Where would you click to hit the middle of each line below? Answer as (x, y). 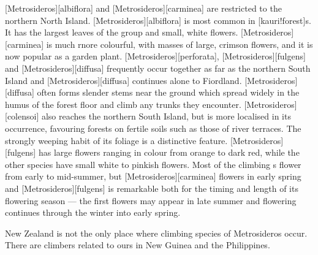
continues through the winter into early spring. (93, 212)
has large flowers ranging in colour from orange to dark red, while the (169, 152)
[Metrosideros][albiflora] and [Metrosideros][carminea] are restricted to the (143, 8)
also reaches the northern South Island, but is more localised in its (166, 116)
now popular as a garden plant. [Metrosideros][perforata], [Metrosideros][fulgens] (155, 56)
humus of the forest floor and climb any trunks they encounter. (123, 104)
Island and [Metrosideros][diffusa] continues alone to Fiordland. (123, 80)
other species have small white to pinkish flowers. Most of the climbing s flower (153, 164)
